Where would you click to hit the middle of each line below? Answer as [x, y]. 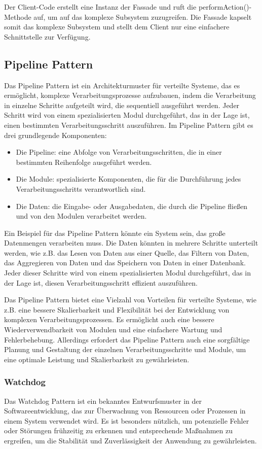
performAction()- [225, 7]
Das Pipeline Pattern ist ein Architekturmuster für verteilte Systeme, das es [122, 85]
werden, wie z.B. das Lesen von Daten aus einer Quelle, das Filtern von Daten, [127, 252]
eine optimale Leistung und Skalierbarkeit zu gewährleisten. [97, 359]
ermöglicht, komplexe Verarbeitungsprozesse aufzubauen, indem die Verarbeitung [130, 95]
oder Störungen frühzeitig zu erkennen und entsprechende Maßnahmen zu [119, 430]
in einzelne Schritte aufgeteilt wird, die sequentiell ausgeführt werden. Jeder [122, 105]
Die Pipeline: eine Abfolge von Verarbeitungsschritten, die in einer [119, 152]
